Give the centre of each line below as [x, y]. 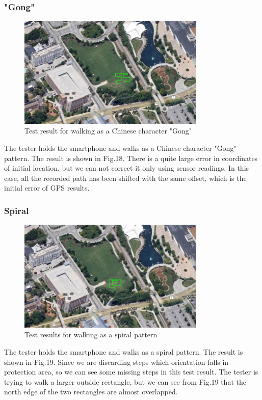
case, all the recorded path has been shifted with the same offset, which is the [125, 178]
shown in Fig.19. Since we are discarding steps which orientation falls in [116, 362]
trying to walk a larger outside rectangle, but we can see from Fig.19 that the [125, 381]
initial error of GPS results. [47, 188]
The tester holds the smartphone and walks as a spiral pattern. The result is [124, 351]
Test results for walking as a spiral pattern [91, 335]
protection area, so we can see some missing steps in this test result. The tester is [131, 372]
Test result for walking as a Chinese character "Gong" [108, 131]
